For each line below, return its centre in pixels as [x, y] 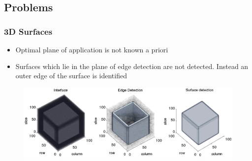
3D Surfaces [28, 31]
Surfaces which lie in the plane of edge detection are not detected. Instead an [132, 66]
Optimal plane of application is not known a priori [92, 49]
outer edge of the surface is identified [71, 76]
